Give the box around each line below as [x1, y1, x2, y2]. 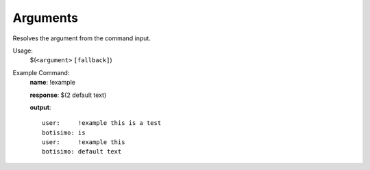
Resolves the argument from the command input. [12, 34, 151, 42]
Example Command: [12, 68, 70, 76]
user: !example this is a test [42, 119, 162, 127]
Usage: [12, 46, 34, 55]
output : [29, 103, 51, 111]
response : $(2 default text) [29, 91, 107, 99]
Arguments [12, 10, 79, 25]
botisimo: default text [42, 147, 122, 156]
